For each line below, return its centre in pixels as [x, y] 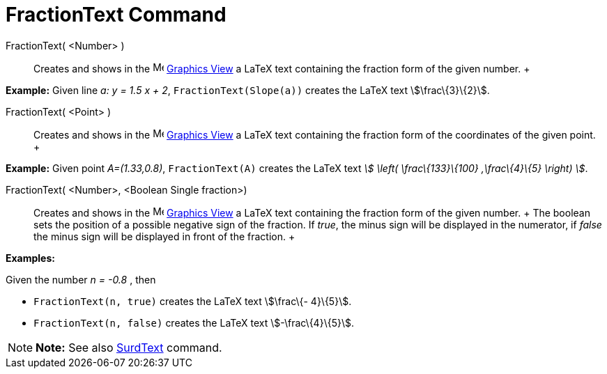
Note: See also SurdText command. [129, 347]
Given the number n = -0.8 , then [81, 279]
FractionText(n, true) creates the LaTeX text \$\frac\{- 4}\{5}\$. [193, 301]
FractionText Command [116, 15]
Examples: [30, 258]
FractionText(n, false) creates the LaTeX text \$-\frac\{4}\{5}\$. [194, 322]
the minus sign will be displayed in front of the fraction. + [164, 236]
